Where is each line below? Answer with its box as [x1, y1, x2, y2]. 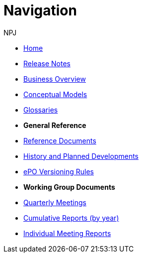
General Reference [23, 121, 86, 129]
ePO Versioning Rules [23, 167, 94, 176]
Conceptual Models [23, 90, 87, 99]
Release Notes [23, 59, 71, 68]
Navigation [3, 2, 77, 19]
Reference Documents [23, 136, 96, 145]
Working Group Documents [23, 182, 115, 191]
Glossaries [23, 105, 58, 114]
